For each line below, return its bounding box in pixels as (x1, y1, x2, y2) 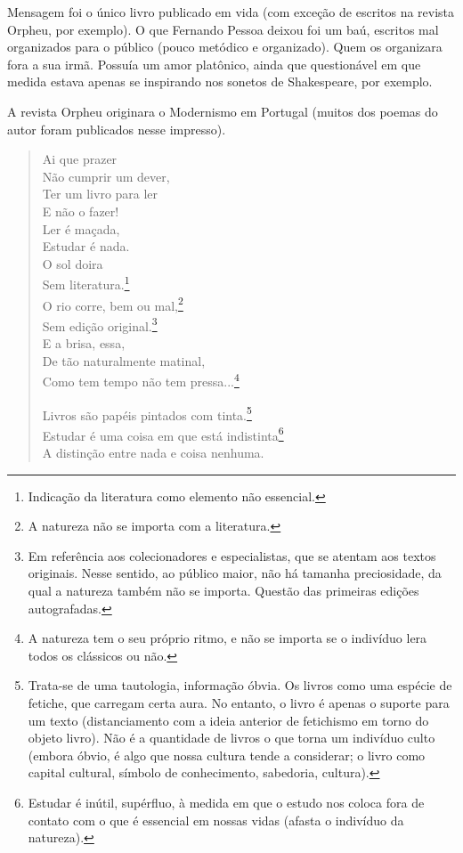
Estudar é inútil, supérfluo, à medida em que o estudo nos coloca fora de (28, 792, 425, 811)
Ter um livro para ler (42, 184, 158, 203)
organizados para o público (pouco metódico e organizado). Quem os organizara (7, 37, 443, 56)
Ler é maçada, (42, 219, 120, 238)
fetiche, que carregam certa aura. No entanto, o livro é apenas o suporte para (28, 693, 450, 711)
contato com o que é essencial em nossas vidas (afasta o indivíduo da (28, 810, 404, 829)
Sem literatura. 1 (42, 272, 130, 293)
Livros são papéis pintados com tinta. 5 (42, 402, 252, 424)
